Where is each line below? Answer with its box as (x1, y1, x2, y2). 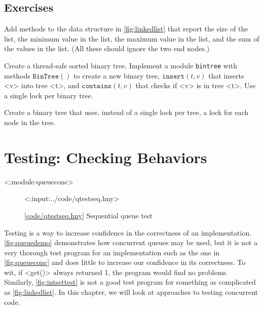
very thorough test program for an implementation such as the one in (4, 247, 220, 257)
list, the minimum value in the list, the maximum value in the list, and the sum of (4, 33, 259, 44)
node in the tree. (4, 117, 56, 128)
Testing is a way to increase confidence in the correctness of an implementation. (4, 227, 252, 238)
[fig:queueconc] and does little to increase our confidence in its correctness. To (4, 257, 246, 267)
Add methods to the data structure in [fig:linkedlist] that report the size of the (4, 23, 248, 34)
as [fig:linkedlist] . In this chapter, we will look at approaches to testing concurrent (4, 287, 258, 297)
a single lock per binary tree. (4, 90, 93, 100)
